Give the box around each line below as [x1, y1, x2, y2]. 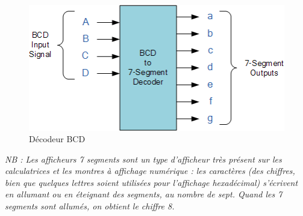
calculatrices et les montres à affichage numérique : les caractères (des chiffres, [5, 164, 295, 177]
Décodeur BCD [29, 133, 86, 145]
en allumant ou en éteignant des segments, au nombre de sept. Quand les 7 [5, 188, 283, 200]
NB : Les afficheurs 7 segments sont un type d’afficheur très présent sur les [5, 152, 282, 165]
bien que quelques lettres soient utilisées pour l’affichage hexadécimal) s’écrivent [5, 176, 298, 188]
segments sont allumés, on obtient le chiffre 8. [5, 200, 175, 212]
